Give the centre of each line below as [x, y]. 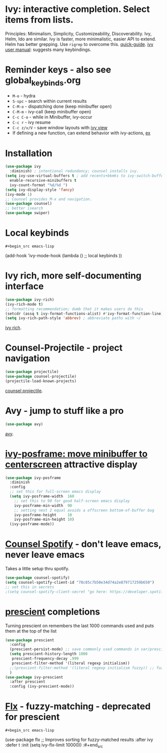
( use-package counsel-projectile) [41, 376]
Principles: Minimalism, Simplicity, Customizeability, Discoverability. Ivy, [79, 33]
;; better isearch [24, 208]
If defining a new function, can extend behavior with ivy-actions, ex [81, 133]
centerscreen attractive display [71, 464]
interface [24, 286]
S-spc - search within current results [49, 101]
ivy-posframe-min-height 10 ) [44, 520]
